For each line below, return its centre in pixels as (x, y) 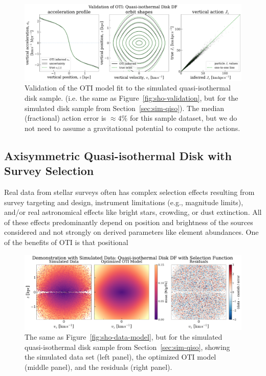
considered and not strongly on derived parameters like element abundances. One (131, 232)
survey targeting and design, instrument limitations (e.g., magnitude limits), (124, 202)
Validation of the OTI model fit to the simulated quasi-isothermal (128, 88)
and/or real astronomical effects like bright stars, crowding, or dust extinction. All (133, 212)
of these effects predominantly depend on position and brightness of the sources (129, 222)
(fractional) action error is (65, 118)
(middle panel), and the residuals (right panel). (98, 367)
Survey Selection (49, 171)
